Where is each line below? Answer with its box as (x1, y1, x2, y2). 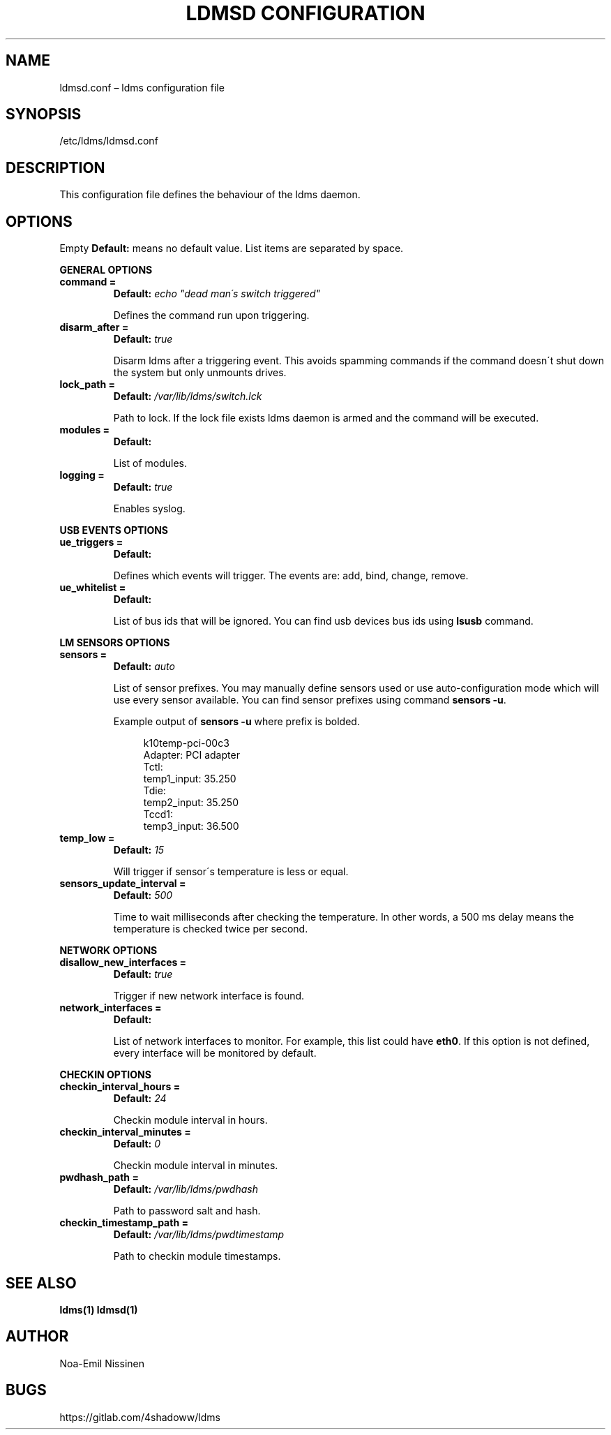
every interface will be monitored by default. (113, 1047, 317, 1059)
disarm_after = (59, 321, 129, 334)
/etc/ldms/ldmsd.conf (59, 135, 158, 147)
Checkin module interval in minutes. (113, 1159, 278, 1172)
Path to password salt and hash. (113, 1205, 261, 1217)
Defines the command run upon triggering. (113, 309, 310, 322)
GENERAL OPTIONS (59, 264, 153, 276)
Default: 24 (113, 1092, 167, 1105)
